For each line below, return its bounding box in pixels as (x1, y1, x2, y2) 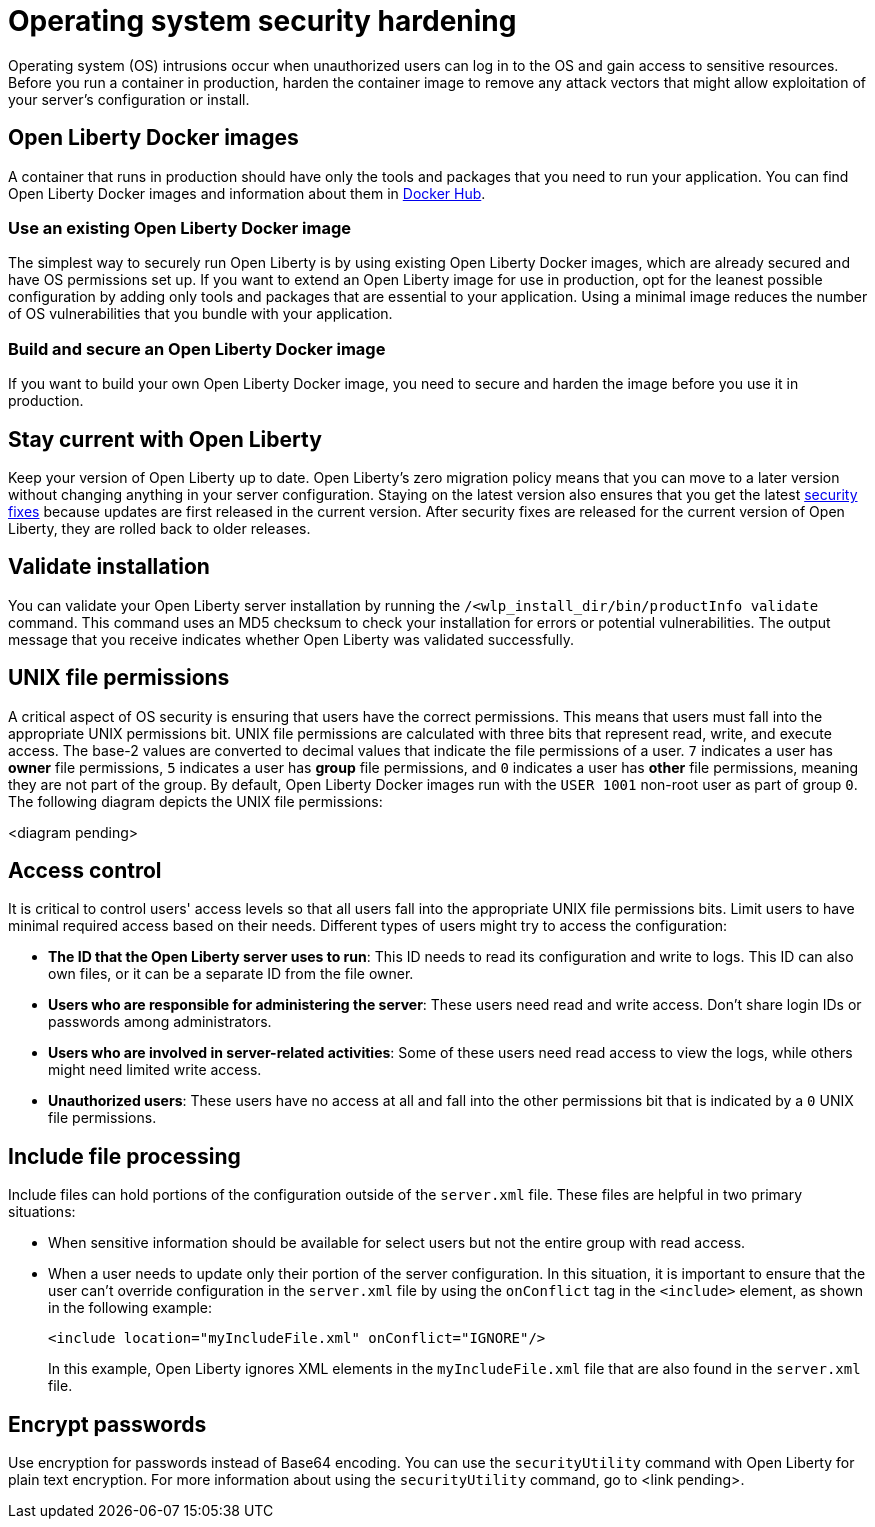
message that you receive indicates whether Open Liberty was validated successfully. (8, 630, 574, 648)
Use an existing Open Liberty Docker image (8, 217, 351, 238)
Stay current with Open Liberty (8, 426, 322, 452)
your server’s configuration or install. (8, 90, 250, 108)
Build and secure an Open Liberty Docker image (8, 338, 386, 359)
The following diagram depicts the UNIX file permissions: (8, 792, 383, 810)
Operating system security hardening (8, 4, 517, 38)
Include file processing (8, 1143, 241, 1169)
